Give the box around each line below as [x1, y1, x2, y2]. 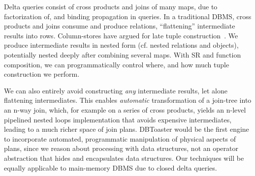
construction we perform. [4, 69, 80, 79]
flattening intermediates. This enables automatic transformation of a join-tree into [4, 95, 252, 105]
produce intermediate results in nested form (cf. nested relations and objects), [4, 40, 239, 50]
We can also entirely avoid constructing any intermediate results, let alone [4, 85, 227, 95]
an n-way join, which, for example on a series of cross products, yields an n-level [4, 104, 246, 115]
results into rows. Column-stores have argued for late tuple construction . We [4, 30, 238, 40]
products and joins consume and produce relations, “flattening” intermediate [4, 21, 235, 31]
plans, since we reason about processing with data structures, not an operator [4, 143, 238, 153]
